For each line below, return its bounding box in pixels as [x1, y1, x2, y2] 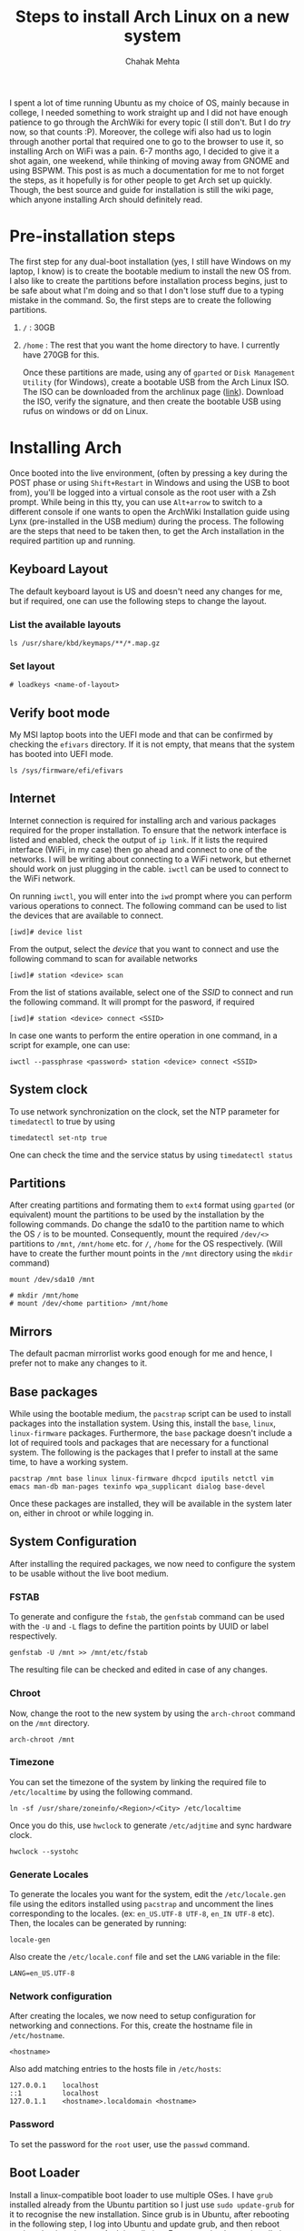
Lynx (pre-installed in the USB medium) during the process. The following [9, 516, 284, 527]
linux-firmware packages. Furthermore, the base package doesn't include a [9, 1428, 293, 1439]
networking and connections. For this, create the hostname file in [9, 2020, 253, 2031]
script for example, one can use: [9, 1039, 131, 1050]
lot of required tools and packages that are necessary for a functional [9, 1438, 270, 1449]
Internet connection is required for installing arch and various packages [9, 814, 277, 825]
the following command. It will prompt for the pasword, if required [9, 996, 255, 1007]
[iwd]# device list [9, 927, 83, 936]
